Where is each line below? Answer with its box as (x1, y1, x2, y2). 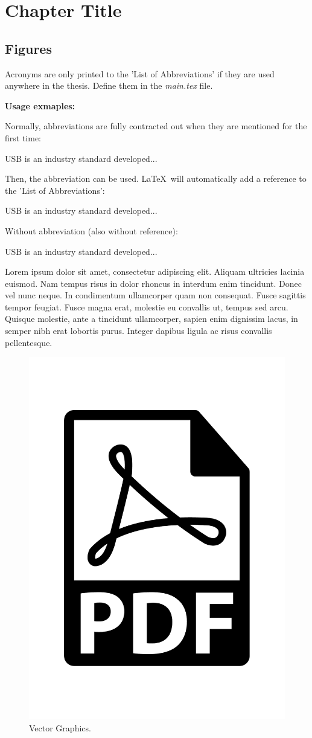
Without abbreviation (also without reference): (5, 224, 178, 237)
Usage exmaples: (5, 99, 75, 112)
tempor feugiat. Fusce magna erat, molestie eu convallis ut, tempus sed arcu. (5, 300, 288, 313)
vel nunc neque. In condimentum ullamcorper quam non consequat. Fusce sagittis (5, 289, 306, 301)
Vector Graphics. (29, 721, 91, 734)
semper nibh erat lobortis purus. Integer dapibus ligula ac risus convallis (5, 324, 272, 337)
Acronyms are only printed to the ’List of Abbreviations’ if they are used (5, 67, 275, 80)
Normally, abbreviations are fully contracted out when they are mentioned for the (5, 120, 307, 132)
